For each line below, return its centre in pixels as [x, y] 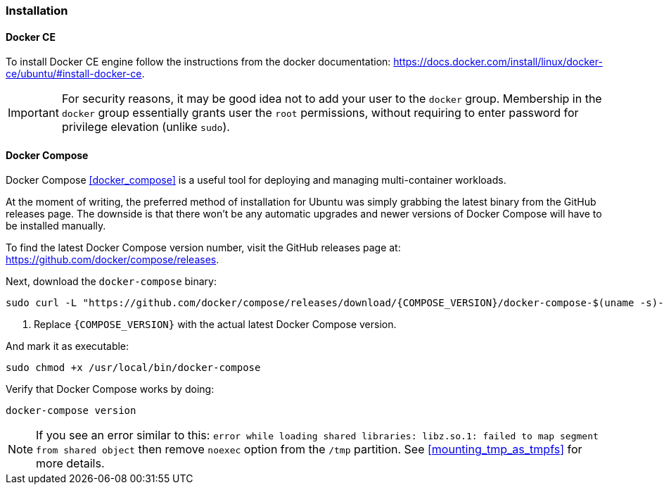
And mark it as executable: [68, 346]
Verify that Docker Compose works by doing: [110, 389]
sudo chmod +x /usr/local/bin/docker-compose [133, 368]
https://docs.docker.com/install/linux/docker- [498, 62]
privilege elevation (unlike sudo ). [146, 127]
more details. [70, 464]
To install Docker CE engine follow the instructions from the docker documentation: [198, 62]
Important [33, 113]
